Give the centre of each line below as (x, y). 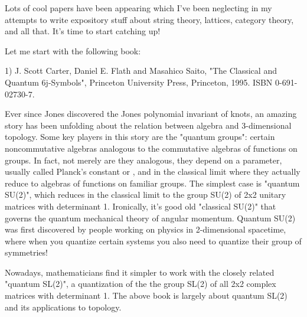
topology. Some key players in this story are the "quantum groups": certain (140, 137)
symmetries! (26, 252)
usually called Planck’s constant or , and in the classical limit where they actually (153, 171)
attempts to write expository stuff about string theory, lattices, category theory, (149, 19)
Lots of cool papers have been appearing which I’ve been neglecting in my (138, 8)
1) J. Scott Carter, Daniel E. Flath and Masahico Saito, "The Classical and (141, 71)
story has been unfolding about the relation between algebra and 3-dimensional (148, 125)
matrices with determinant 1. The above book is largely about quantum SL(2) (146, 295)
